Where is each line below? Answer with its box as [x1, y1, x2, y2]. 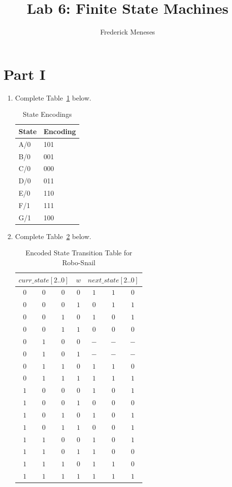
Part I [3, 64, 46, 84]
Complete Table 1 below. [15, 92, 92, 103]
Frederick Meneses [100, 27, 155, 37]
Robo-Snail [62, 257, 96, 268]
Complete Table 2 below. [15, 231, 92, 241]
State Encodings [23, 109, 72, 119]
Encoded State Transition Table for [25, 247, 133, 258]
